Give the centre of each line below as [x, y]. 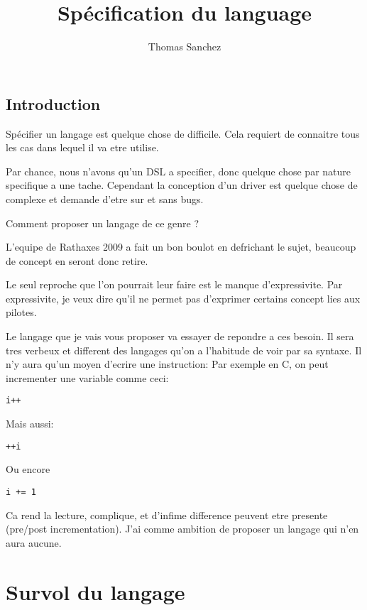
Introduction [53, 103]
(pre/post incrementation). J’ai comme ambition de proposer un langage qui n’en [182, 529]
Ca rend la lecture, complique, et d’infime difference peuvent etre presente [167, 514]
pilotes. [21, 312]
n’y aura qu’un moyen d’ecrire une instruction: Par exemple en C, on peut [167, 364]
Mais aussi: [30, 424]
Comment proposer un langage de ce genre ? [102, 223]
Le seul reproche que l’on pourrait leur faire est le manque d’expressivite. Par [174, 284]
